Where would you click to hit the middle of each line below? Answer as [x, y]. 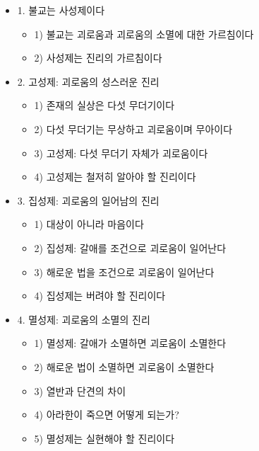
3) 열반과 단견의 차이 [80, 390]
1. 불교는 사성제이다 [61, 10]
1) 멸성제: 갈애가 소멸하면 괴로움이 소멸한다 [130, 343]
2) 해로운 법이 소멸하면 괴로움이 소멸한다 [124, 366]
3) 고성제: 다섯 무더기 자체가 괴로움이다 [121, 153]
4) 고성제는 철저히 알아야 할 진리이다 [115, 177]
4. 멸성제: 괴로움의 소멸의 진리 [84, 319]
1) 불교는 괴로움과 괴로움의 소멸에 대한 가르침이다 [144, 34]
